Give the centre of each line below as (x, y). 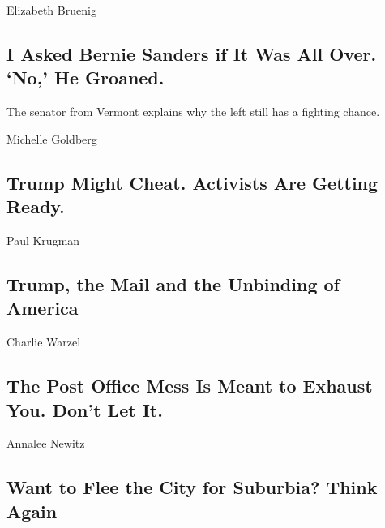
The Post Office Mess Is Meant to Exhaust (190, 386)
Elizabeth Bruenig (51, 10)
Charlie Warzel (44, 342)
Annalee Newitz (46, 443)
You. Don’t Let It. (85, 409)
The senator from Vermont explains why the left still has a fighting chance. (193, 112)
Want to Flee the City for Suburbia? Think (192, 487)
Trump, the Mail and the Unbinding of (173, 283)
